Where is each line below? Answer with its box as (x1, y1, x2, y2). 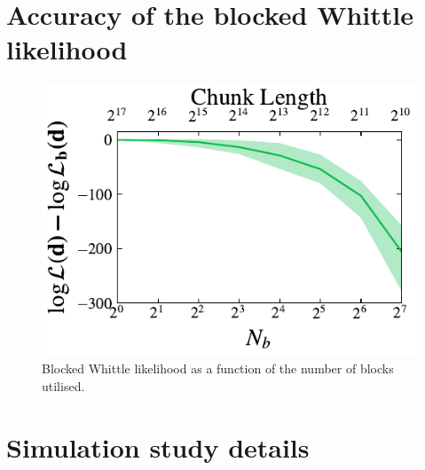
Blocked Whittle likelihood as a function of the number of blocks (42, 359, 394, 378)
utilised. (42, 377, 85, 395)
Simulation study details (6, 428, 310, 465)
